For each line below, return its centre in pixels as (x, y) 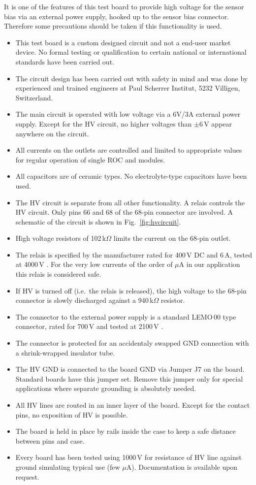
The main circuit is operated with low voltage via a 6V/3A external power (128, 114)
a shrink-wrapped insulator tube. (65, 352)
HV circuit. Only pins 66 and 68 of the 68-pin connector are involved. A (124, 212)
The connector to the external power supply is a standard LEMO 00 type (126, 316)
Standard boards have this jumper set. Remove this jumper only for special (129, 378)
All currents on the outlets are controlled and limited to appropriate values (129, 150)
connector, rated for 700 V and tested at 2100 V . (89, 326)
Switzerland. (34, 97)
